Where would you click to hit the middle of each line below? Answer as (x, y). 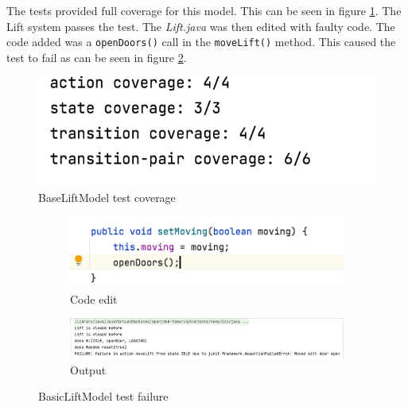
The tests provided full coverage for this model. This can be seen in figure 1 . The (204, 10)
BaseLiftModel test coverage (107, 197)
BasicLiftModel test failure (103, 396)
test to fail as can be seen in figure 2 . (97, 57)
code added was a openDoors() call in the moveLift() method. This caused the (201, 42)
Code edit (94, 298)
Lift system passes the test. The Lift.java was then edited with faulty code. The (201, 26)
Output (88, 369)
